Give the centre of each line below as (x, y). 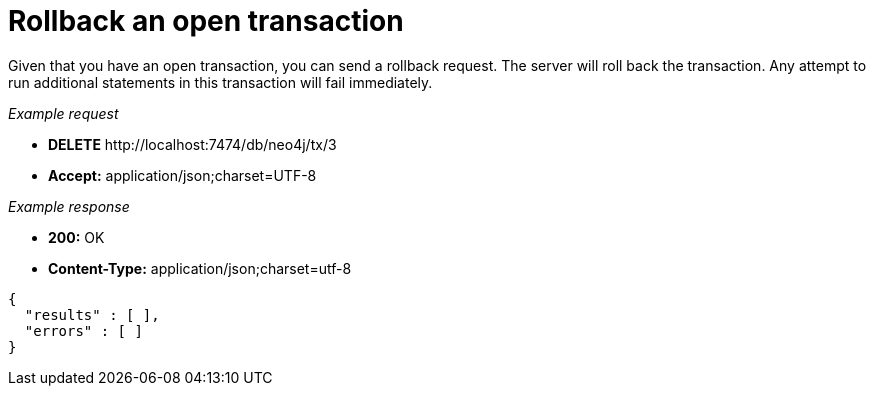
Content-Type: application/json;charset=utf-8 (200, 268)
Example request (63, 113)
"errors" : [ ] (83, 330)
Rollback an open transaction (206, 21)
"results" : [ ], (92, 314)
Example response (69, 206)
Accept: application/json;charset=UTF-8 (182, 175)
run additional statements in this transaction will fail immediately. (220, 82)
